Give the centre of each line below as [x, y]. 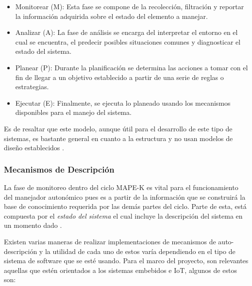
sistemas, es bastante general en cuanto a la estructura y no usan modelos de [118, 138]
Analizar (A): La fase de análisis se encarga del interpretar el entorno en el [126, 32]
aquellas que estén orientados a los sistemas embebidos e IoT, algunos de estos [120, 270]
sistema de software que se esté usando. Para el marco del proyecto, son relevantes [126, 261]
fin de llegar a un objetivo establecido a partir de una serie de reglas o [119, 77]
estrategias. [32, 87]
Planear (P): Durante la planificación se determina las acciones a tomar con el [132, 67]
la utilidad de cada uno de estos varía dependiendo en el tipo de [140, 251]
